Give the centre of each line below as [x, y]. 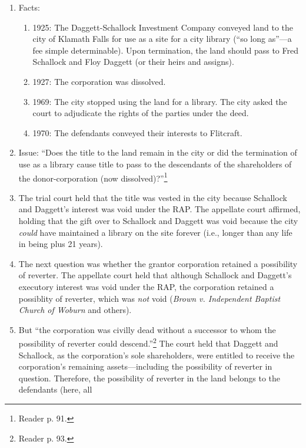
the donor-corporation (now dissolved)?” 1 [93, 177]
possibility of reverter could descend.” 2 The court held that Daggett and [148, 342]
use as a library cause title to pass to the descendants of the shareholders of [155, 164]
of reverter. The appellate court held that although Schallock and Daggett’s [155, 275]
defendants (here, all [55, 389]
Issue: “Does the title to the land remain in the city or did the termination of [158, 152]
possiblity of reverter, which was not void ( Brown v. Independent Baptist [149, 298]
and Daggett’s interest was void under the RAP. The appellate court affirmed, [159, 209]
